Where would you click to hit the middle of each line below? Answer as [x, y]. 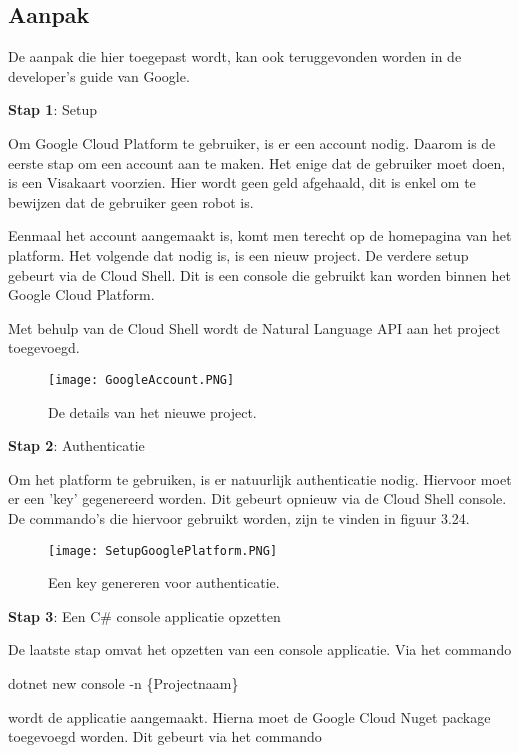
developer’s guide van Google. [99, 75]
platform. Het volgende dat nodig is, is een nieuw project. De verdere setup [238, 254]
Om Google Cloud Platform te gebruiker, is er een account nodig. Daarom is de [252, 142]
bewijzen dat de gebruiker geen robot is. [131, 201]
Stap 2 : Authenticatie [76, 445]
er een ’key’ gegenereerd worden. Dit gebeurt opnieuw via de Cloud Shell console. [257, 498]
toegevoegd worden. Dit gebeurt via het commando [165, 736]
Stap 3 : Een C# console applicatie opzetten [144, 615]
